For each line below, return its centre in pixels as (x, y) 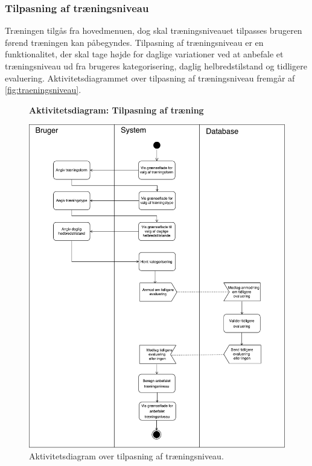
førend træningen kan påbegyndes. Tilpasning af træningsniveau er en (134, 42)
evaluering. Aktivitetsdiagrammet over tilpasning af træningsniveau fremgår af (150, 78)
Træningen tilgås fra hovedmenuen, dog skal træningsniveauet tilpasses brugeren (154, 30)
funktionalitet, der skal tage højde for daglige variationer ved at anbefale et (144, 54)
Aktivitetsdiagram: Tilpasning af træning (116, 110)
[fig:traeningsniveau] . (43, 90)
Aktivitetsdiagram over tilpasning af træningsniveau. (126, 456)
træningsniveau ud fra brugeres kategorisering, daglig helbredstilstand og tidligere (156, 66)
